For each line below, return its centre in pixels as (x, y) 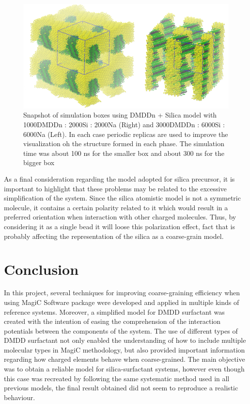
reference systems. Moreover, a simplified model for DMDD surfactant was (114, 311)
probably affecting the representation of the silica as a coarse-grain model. (114, 236)
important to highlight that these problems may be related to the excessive (115, 188)
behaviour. (20, 397)
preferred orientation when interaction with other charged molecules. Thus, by (120, 217)
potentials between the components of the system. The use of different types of (121, 330)
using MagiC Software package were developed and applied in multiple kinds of (122, 302)
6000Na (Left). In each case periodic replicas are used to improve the (126, 134)
